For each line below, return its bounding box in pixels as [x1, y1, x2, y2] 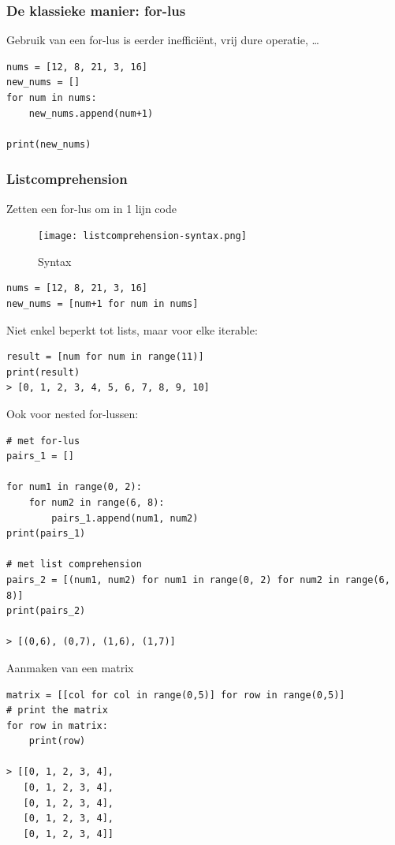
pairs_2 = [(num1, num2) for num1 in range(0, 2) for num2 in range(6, [6, 574, 390, 585]
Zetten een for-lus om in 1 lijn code [6, 200, 177, 216]
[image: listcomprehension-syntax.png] [38, 230, 247, 242]
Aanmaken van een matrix [6, 659, 134, 675]
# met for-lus [6, 435, 80, 447]
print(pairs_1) [6, 528, 86, 540]
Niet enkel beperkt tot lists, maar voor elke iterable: [6, 321, 258, 338]
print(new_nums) [6, 138, 91, 150]
